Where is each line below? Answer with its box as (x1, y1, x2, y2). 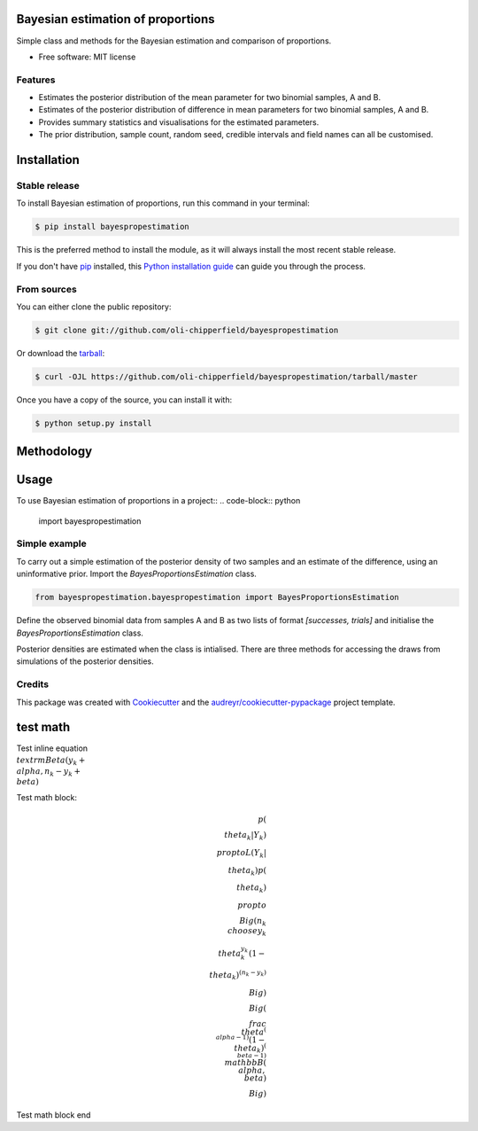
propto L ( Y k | (216, 847, 267, 860)
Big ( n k (239, 916, 267, 928)
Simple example (16, 537, 88, 550)
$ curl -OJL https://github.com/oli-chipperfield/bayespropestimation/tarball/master (35, 371, 418, 381)
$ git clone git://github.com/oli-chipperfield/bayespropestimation (35, 324, 339, 335)
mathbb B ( (224, 1057, 267, 1068)
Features (16, 74, 56, 86)
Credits (16, 678, 49, 690)
